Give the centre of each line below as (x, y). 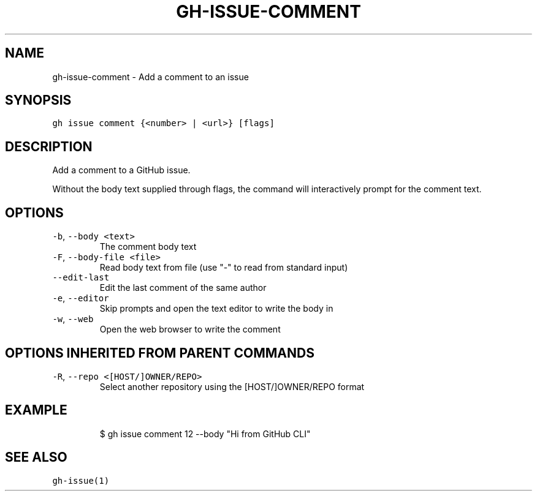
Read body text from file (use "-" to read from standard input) (224, 268)
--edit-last (81, 278)
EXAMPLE (36, 410)
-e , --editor (81, 298)
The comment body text (148, 247)
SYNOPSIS (38, 100)
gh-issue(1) (81, 480)
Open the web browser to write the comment (190, 329)
